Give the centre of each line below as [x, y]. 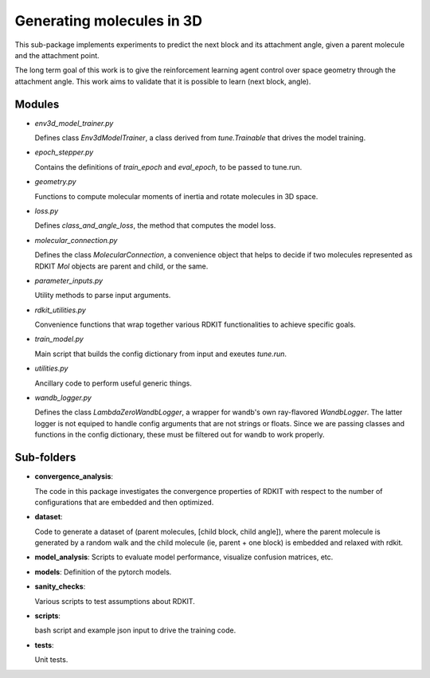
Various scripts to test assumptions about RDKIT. [115, 601]
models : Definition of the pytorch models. [103, 572]
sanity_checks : [60, 586]
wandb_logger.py [63, 398]
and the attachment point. [57, 55]
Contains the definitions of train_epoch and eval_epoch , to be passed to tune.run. [168, 167]
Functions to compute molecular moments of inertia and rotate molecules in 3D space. [176, 196]
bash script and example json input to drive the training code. [135, 630]
